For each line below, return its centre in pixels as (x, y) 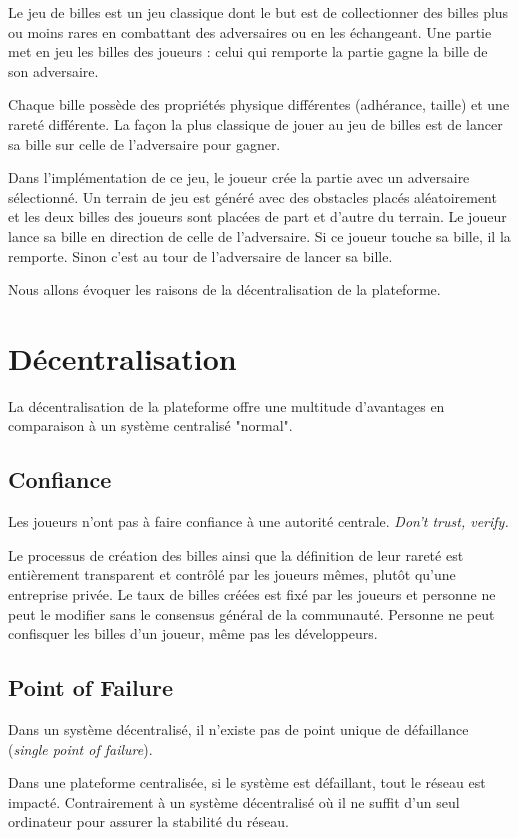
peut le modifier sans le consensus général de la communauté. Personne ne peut (251, 613)
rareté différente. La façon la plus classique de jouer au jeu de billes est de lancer (255, 123)
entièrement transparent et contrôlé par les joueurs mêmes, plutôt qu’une (232, 574)
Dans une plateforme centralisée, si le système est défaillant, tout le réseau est (247, 782)
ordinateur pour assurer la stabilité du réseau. (148, 821)
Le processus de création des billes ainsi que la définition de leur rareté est (236, 554)
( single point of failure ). (80, 748)
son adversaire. (53, 70)
